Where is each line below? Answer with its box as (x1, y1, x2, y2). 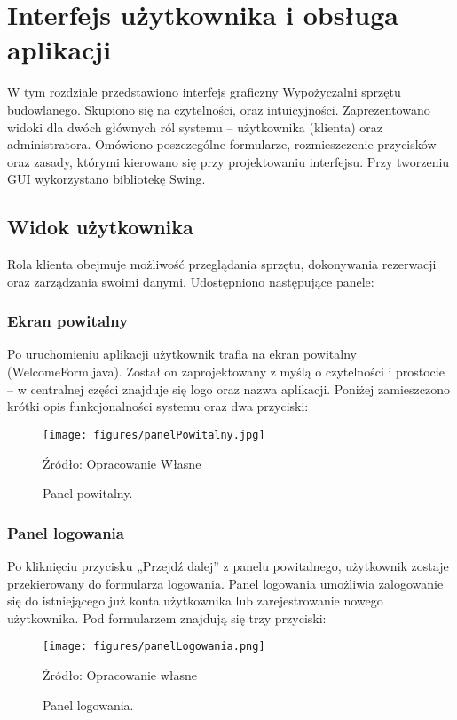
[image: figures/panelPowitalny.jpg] (43, 428, 265, 441)
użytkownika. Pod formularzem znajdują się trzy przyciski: (7, 608, 327, 627)
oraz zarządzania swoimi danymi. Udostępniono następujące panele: (7, 272, 374, 290)
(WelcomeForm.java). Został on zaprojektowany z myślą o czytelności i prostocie (7, 362, 445, 381)
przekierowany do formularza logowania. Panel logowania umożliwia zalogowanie (7, 574, 444, 592)
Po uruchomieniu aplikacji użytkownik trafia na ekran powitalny (7, 344, 357, 363)
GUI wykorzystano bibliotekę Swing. (7, 170, 206, 188)
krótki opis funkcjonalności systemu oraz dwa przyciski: (7, 397, 309, 415)
